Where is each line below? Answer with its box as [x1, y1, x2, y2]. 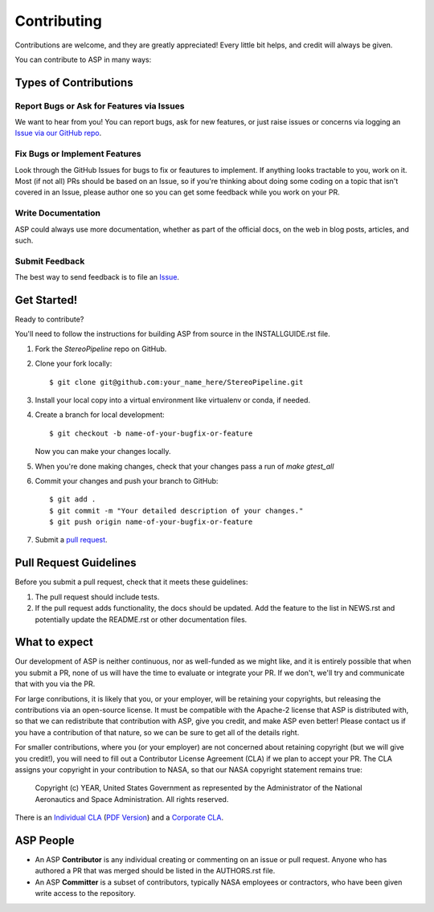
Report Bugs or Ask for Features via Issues [14, 100, 185, 112]
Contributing [14, 12, 102, 30]
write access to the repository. [35, 889, 136, 898]
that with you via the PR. [14, 679, 96, 689]
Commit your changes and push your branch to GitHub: [35, 476, 219, 485]
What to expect [14, 636, 94, 649]
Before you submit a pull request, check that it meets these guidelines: [14, 577, 248, 587]
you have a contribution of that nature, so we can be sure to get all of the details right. [14, 727, 300, 737]
